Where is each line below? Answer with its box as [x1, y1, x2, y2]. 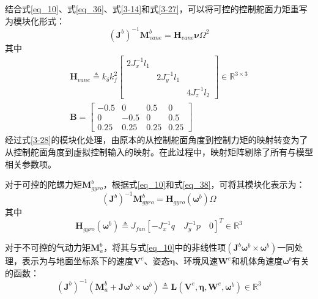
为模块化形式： [5, 14, 65, 27]
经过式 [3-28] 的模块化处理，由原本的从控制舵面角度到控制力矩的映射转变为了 [5, 133, 308, 146]
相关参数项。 [5, 157, 56, 170]
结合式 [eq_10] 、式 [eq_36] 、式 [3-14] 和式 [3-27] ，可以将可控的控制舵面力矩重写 [5, 2, 308, 15]
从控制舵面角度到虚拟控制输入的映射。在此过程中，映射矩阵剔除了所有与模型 [5, 146, 313, 158]
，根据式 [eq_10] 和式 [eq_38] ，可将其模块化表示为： [103, 178, 305, 191]
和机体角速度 [231, 254, 283, 267]
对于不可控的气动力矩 [5, 241, 91, 254]
